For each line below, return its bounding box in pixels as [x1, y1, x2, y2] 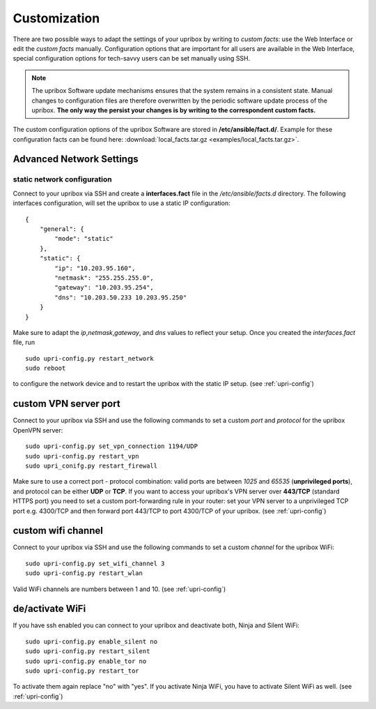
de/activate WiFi [13, 603, 86, 615]
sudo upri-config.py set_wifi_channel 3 [25, 559, 165, 567]
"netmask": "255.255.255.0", [54, 274, 155, 282]
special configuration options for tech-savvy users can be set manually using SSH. [13, 54, 251, 63]
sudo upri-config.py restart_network [25, 354, 155, 362]
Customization [13, 10, 100, 26]
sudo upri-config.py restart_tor [25, 667, 139, 675]
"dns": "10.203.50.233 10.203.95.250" [54, 293, 187, 301]
